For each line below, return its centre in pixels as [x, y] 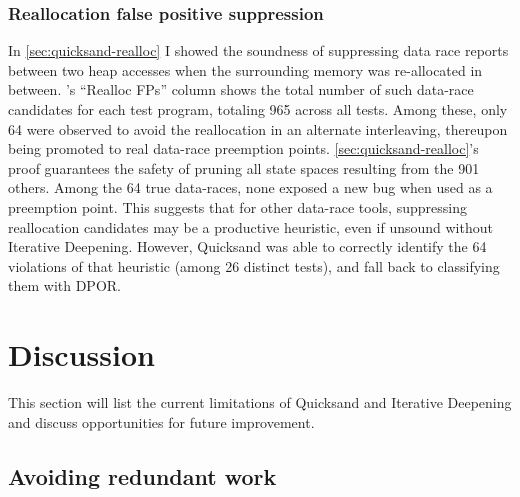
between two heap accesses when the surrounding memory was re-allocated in [245, 69]
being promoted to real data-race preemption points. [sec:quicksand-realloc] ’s [243, 148]
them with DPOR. [64, 285]
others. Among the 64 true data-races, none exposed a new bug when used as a [250, 187]
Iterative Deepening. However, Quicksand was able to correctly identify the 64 [247, 246]
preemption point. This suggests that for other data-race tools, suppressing [237, 206]
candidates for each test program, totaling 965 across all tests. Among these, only [258, 109]
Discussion [81, 354]
